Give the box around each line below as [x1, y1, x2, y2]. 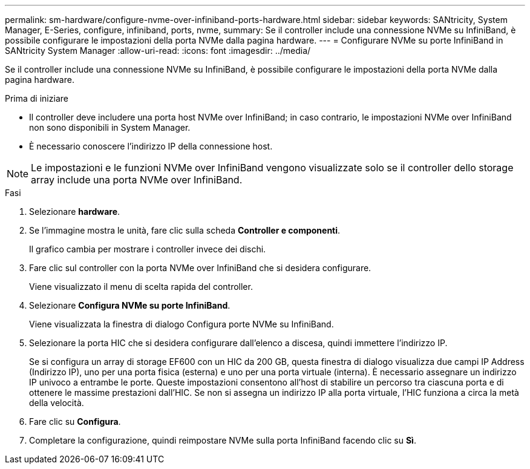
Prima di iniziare [5, 93, 68, 103]
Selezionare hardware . [29, 206, 120, 217]
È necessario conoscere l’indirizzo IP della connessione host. [29, 141, 273, 151]
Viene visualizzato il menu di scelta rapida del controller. [29, 281, 253, 292]
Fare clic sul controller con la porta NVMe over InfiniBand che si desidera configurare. [29, 263, 371, 273]
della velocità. [29, 398, 84, 408]
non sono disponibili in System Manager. [29, 122, 191, 133]
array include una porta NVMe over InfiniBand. [31, 174, 243, 186]
